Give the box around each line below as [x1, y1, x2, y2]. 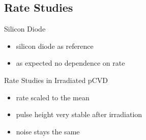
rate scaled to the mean [16, 92, 90, 102]
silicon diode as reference [16, 40, 94, 51]
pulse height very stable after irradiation [16, 109, 142, 120]
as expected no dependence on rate [16, 58, 125, 68]
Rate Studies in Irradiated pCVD [4, 74, 108, 85]
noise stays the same [16, 126, 80, 136]
